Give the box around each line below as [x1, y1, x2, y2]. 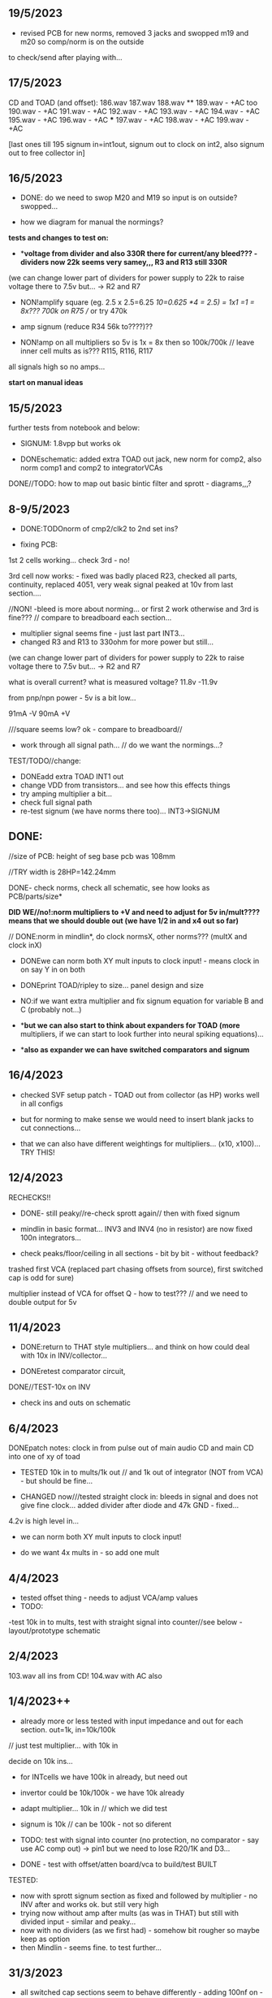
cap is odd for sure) [8, 1272, 75, 1282]
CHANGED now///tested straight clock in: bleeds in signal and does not [19, 1492, 258, 1502]
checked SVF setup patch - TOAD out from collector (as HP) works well [19, 1090, 260, 1099]
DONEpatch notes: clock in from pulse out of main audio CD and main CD [8, 1443, 254, 1453]
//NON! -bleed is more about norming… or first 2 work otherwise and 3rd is [8, 605, 260, 614]
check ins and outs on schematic [19, 1398, 132, 1408]
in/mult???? [218, 907, 261, 917]
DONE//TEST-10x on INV [8, 1382, 91, 1392]
